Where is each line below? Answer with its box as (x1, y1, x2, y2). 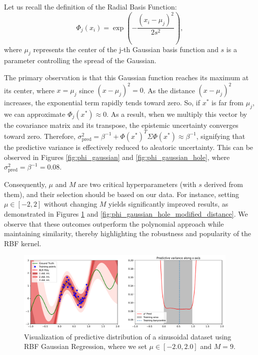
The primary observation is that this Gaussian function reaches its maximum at (4, 72, 249, 82)
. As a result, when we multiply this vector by (106, 108, 247, 119)
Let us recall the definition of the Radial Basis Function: (4, 2, 177, 12)
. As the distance (143, 85, 195, 95)
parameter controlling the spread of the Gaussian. (4, 55, 156, 66)
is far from (211, 97, 244, 108)
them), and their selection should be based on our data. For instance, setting (4, 189, 239, 199)
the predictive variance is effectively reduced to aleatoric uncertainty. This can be (4, 141, 253, 152)
